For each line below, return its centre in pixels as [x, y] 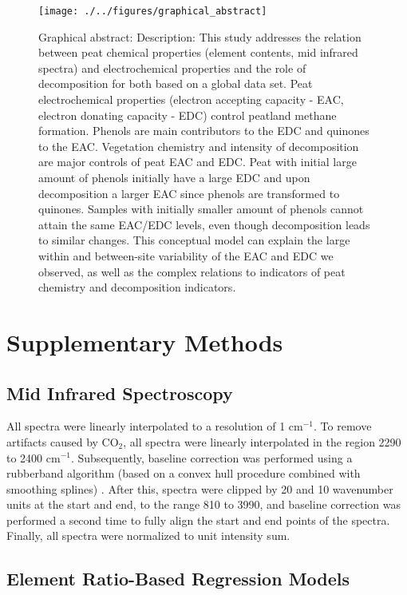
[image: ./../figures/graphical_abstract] [153, 11]
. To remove [343, 426]
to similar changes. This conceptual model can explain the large [194, 240]
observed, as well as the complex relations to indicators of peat [192, 271]
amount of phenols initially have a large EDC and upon [174, 177]
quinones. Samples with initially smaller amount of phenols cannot [201, 209]
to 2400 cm [34, 457]
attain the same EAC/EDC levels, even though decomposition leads [204, 224]
